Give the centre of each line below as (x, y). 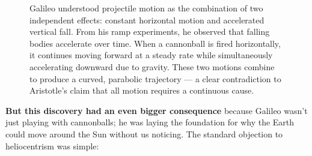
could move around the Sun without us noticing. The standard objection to (144, 133)
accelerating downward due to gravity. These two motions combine (152, 66)
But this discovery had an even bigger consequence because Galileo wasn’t (157, 110)
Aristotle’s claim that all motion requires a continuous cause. (142, 90)
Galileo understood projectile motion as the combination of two (146, 8)
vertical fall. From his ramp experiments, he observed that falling (150, 31)
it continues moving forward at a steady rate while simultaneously (151, 55)
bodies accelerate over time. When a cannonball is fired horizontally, (155, 43)
